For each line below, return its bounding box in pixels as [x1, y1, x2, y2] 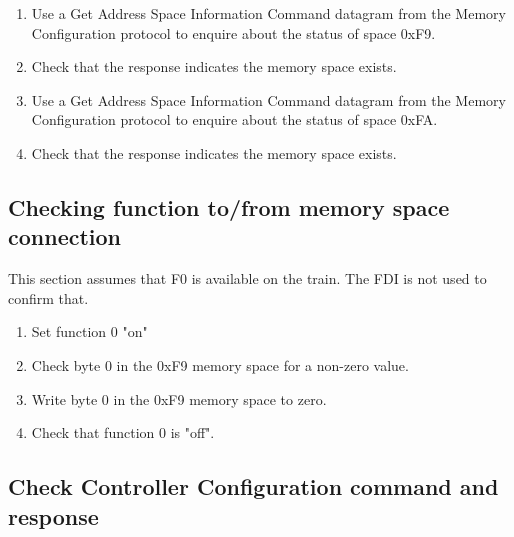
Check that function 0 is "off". [31, 422, 215, 443]
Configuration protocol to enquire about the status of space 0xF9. [31, 22, 436, 43]
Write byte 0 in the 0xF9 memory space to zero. [31, 388, 327, 409]
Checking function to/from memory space [8, 191, 450, 222]
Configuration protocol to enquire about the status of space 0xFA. [31, 109, 438, 130]
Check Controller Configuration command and [8, 471, 499, 502]
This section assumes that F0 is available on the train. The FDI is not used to [8, 268, 487, 289]
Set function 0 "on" [31, 321, 148, 342]
